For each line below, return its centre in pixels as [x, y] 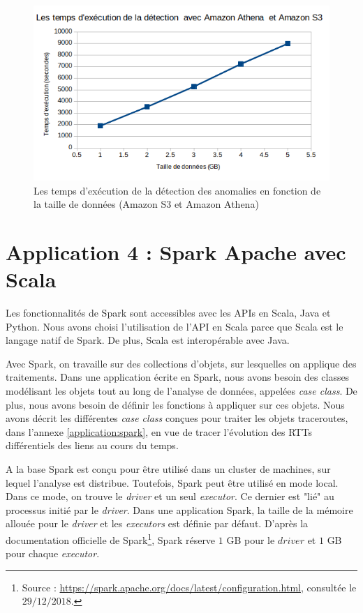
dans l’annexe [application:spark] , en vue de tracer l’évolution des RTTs [159, 431]
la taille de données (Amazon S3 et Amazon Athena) [146, 204]
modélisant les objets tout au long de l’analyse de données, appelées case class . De [181, 391]
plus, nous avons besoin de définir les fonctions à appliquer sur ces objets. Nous [175, 404]
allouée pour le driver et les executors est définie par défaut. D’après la [157, 523]
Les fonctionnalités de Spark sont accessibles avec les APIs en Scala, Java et [168, 313]
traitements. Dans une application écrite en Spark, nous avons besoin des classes [178, 377]
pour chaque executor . [53, 553]
